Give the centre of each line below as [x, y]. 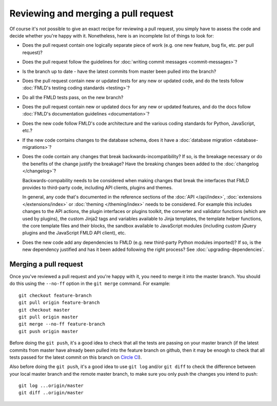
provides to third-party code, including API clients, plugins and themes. [97, 187]
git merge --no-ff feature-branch [62, 324]
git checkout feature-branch [55, 295]
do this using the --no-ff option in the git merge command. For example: [90, 284]
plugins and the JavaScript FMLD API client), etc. [74, 233]
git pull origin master [48, 317]
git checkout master [44, 310]
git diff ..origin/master [51, 393]
